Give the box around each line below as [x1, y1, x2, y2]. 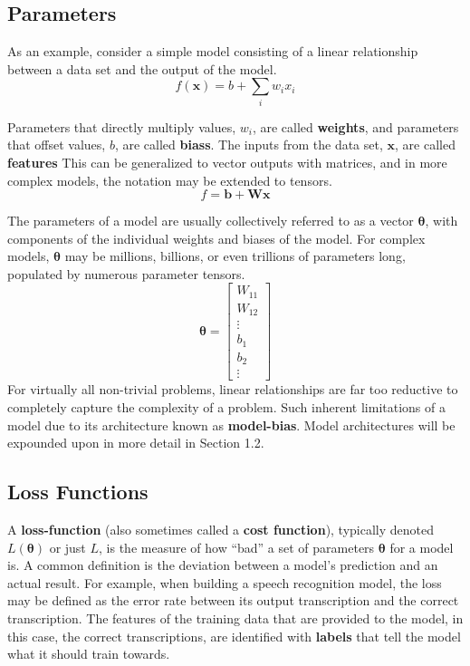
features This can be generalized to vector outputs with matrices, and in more [7, 152, 447, 171]
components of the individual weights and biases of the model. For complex [7, 228, 426, 247]
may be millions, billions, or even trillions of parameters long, [64, 246, 406, 265]
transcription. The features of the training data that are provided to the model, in [7, 609, 464, 628]
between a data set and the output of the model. [7, 59, 277, 78]
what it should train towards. [7, 644, 170, 663]
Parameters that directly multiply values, [7, 117, 236, 136]
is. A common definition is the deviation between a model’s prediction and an [7, 555, 438, 574]
